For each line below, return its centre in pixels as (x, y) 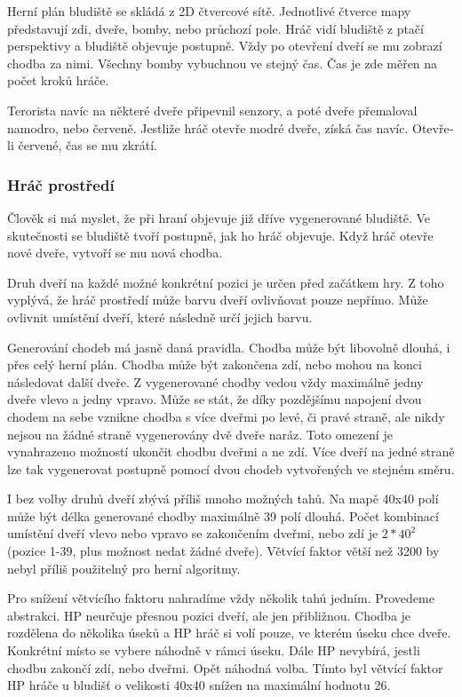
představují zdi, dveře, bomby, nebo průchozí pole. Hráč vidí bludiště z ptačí (215, 28)
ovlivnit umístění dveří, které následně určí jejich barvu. (160, 317)
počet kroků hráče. (58, 80)
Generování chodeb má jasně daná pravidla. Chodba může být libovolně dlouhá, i (229, 347)
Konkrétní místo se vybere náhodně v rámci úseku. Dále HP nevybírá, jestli (214, 650)
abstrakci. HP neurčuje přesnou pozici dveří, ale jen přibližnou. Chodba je (209, 615)
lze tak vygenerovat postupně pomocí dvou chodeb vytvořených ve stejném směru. (231, 468)
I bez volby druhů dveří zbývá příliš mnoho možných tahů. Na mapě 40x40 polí (223, 499)
